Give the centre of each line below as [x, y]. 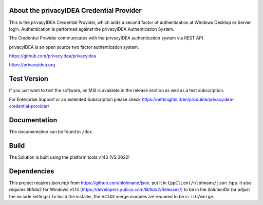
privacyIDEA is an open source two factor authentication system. [74, 47]
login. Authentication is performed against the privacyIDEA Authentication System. [92, 29]
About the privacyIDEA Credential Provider [75, 10]
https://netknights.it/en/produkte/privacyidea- [188, 99]
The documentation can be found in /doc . [51, 132]
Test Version [29, 79]
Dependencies [32, 171]
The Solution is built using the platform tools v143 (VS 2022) [69, 157]
